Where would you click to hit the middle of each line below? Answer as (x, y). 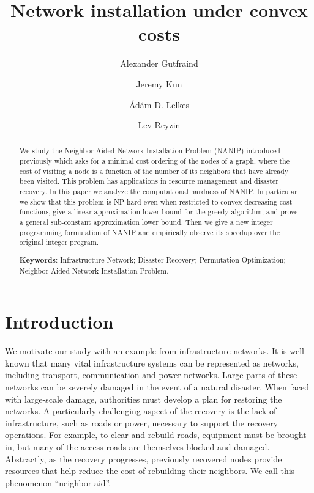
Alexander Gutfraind (159, 63)
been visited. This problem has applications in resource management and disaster (149, 181)
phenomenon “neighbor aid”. (58, 482)
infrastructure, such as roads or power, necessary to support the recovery (142, 422)
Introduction (59, 322)
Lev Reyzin (159, 125)
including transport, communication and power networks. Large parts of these (151, 375)
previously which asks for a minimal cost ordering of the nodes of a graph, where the (154, 161)
